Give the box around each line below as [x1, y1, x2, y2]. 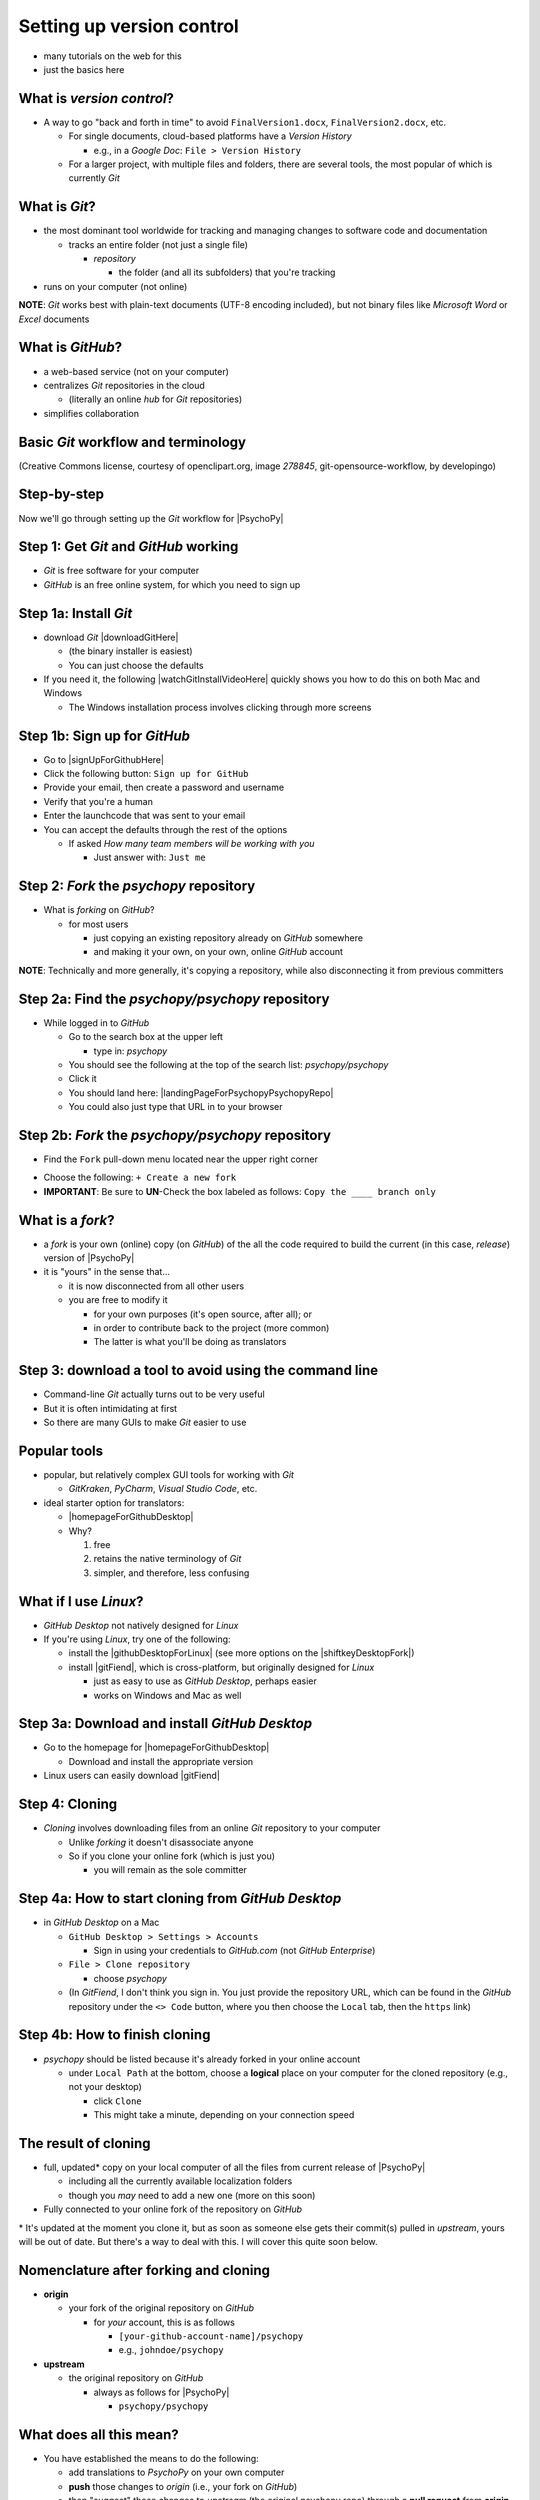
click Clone [93, 2095, 142, 2107]
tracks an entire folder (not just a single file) [68, 238, 249, 250]
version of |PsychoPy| [43, 1252, 135, 1264]
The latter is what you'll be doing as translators [93, 1336, 287, 1348]
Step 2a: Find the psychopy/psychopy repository [18, 990, 330, 1007]
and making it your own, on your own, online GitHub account [93, 946, 344, 958]
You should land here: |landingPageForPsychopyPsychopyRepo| [68, 1086, 334, 1099]
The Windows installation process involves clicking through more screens [68, 701, 372, 713]
